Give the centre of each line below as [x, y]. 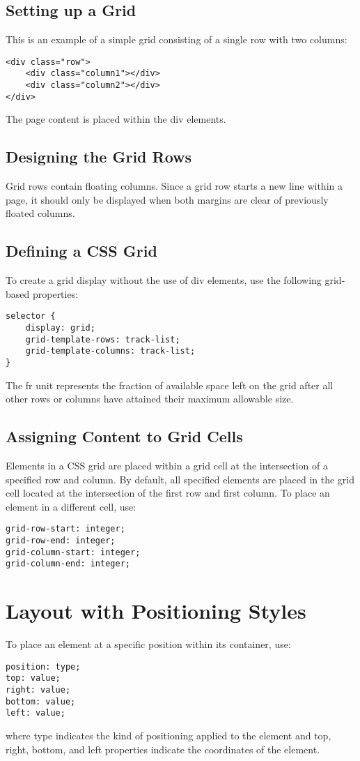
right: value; [38, 690]
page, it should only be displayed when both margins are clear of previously [167, 199]
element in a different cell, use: [71, 506]
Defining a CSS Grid [81, 251]
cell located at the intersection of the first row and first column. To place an [168, 493]
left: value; [36, 713]
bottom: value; [41, 701]
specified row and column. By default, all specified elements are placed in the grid [180, 479]
